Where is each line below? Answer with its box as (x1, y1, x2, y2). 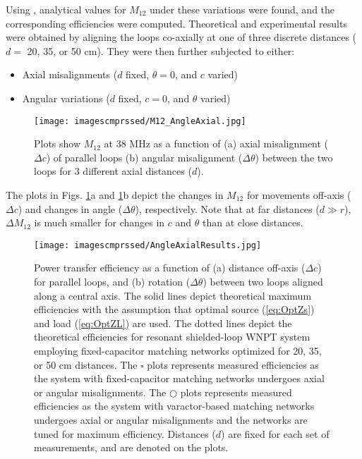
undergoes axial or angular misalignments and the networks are (34, 412, 308, 427)
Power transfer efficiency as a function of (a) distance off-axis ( (34, 260, 306, 275)
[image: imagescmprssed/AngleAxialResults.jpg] (34, 240, 262, 250)
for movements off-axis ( (246, 188, 351, 202)
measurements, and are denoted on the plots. (34, 440, 229, 455)
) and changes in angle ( (18, 201, 123, 216)
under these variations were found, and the (150, 2, 335, 16)
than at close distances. (203, 215, 303, 230)
